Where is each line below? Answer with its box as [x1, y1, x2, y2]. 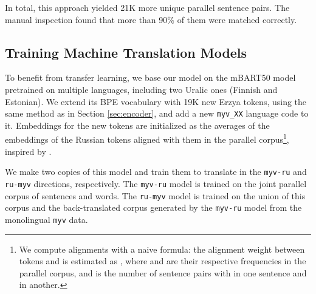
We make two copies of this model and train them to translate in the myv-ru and [5, 165, 307, 178]
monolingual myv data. [5, 213, 88, 225]
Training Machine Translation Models [5, 43, 247, 61]
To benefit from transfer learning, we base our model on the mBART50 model [5, 71, 296, 84]
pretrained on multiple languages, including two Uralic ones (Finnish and [5, 83, 278, 95]
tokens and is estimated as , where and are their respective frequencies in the [19, 255, 306, 267]
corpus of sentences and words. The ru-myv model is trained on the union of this [5, 189, 306, 202]
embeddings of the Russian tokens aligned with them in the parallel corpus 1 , [5, 131, 289, 146]
